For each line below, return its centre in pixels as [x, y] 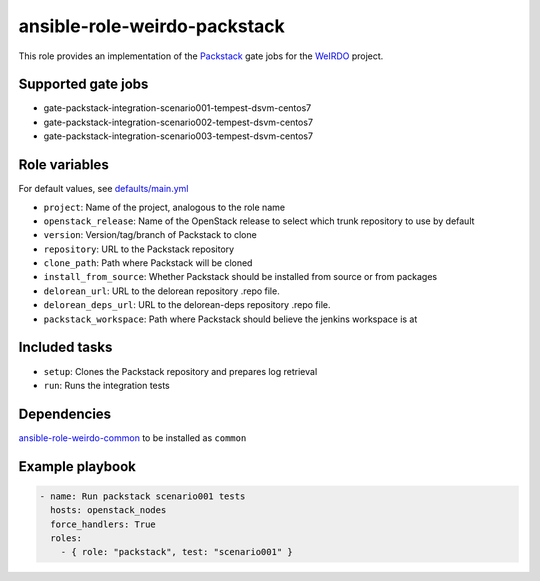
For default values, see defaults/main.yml [103, 189]
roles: [66, 538]
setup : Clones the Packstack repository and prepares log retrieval [180, 371]
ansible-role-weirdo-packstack [151, 26]
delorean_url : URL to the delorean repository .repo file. [161, 291]
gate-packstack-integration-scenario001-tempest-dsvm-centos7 [177, 108]
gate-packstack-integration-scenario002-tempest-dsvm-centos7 [178, 122]
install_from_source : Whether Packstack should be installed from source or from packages [240, 277]
